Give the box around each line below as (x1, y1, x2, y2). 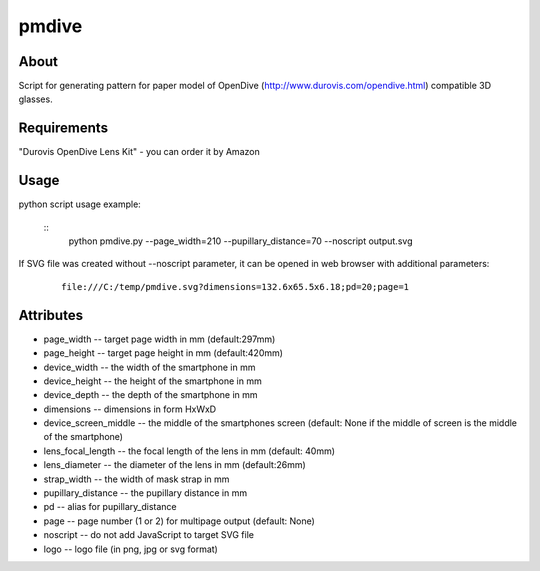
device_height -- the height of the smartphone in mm (43, 375, 262, 387)
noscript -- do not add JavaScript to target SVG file (43, 529, 255, 541)
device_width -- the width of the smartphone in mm (43, 361, 256, 373)
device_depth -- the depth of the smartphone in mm (43, 389, 259, 401)
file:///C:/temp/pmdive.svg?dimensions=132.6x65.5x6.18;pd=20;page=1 (61, 281, 410, 292)
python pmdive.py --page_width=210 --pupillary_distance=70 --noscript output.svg (68, 235, 413, 247)
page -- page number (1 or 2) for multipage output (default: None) (43, 515, 315, 527)
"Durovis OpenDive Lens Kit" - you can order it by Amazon (18, 146, 260, 158)
